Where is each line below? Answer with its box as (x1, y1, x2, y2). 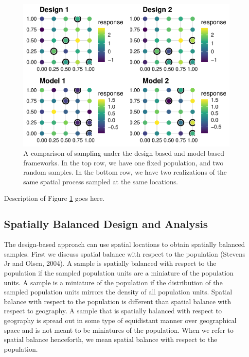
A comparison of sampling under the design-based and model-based (23, 148, 225, 158)
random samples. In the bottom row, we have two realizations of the (23, 167, 227, 177)
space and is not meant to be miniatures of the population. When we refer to (4, 325, 234, 335)
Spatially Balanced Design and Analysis (4, 216, 208, 231)
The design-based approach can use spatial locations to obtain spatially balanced (4, 239, 245, 249)
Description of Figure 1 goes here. (4, 193, 105, 203)
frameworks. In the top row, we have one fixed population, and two (23, 157, 224, 167)
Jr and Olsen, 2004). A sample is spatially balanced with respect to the (4, 258, 216, 268)
